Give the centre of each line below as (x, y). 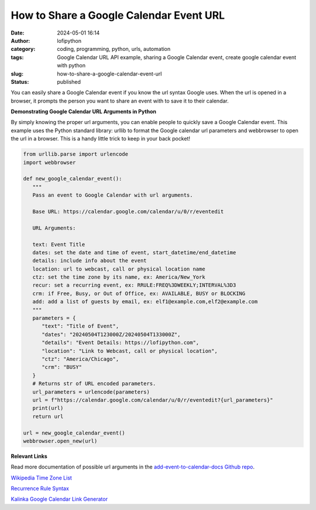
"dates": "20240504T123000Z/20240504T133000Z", (111, 334)
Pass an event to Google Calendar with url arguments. (113, 195)
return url (48, 416)
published (69, 81)
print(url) (48, 408)
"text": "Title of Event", (80, 326)
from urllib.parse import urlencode (76, 154)
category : (23, 49)
